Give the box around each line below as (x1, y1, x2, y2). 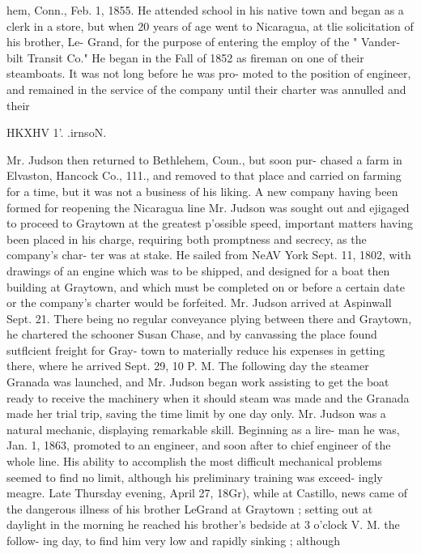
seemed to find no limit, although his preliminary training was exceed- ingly (6, 468, 383, 485)
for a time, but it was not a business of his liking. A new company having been (6, 182, 398, 199)
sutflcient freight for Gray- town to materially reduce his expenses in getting (6, 341, 385, 358)
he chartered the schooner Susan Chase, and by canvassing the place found (6, 326, 377, 343)
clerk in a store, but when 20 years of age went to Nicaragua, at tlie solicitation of (6, 17, 414, 34)
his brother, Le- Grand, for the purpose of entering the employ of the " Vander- (6, 33, 401, 50)
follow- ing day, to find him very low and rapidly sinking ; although (6, 532, 341, 548)
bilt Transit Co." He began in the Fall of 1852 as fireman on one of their (6, 49, 364, 66)
